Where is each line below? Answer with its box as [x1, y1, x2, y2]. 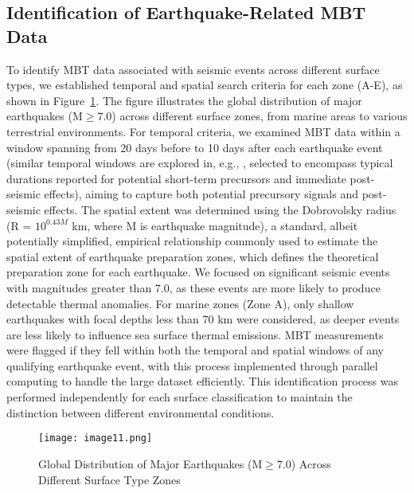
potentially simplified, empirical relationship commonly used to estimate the [6, 233, 378, 249]
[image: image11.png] [38, 432, 153, 444]
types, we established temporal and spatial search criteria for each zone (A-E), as [6, 76, 403, 93]
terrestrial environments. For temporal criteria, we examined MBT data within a [6, 123, 400, 139]
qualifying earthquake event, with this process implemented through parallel [6, 357, 378, 374]
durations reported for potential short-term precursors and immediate [6, 170, 346, 186]
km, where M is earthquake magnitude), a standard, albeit [72, 217, 358, 233]
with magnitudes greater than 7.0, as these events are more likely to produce [6, 279, 381, 295]
